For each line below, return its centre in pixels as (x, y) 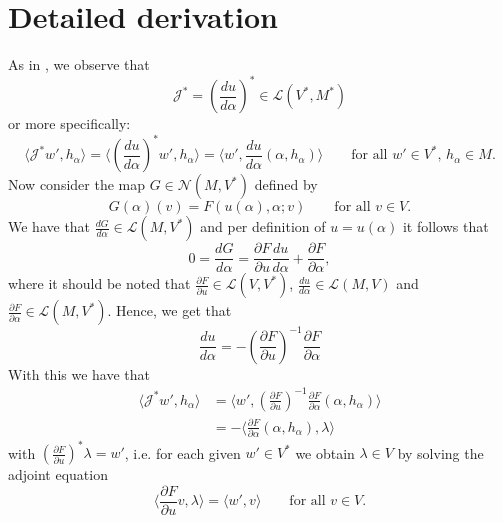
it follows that (445, 226)
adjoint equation (58, 474)
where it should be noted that (99, 283)
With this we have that (79, 373)
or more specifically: (69, 123)
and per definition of (263, 226)
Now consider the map (76, 184)
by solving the (440, 452)
